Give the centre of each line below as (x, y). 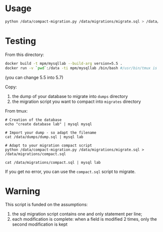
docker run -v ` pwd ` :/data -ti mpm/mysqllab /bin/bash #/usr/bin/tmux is (81, 68)
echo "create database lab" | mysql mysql (49, 124)
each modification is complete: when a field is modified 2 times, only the (84, 219)
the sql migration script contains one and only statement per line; (77, 214)
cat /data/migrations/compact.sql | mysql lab (53, 162)
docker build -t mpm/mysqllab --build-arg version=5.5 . (64, 63)
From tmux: (16, 111)
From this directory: (25, 55)
